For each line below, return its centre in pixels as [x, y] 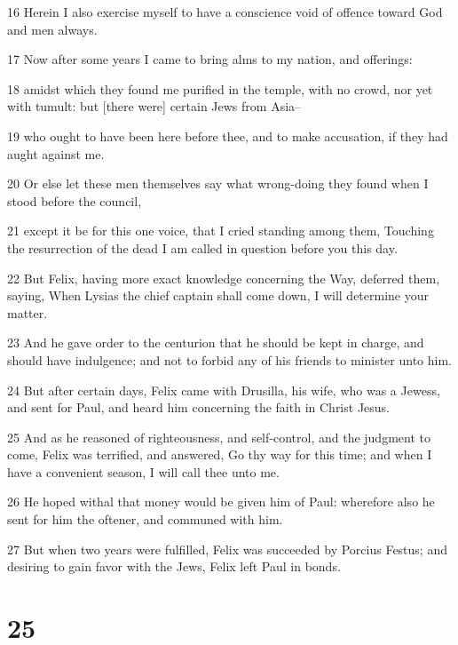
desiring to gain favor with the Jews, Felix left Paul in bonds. [174, 566]
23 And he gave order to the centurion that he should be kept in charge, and [216, 342]
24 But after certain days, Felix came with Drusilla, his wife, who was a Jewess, [224, 390]
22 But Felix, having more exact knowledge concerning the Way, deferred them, [224, 278]
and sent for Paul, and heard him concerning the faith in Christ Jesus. [199, 407]
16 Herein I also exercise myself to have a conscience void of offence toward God [225, 12]
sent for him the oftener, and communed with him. [145, 519]
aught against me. [56, 153]
